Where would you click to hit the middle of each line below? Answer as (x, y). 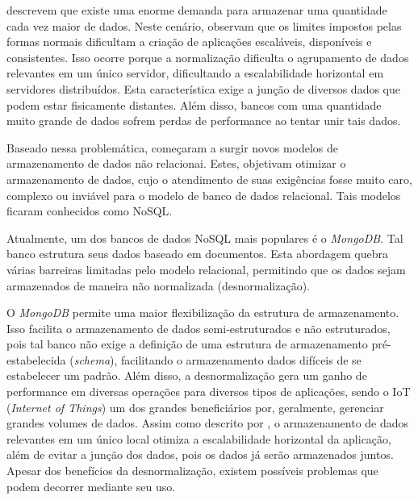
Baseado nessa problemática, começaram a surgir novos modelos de (173, 147)
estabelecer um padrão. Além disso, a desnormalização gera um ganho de (187, 375)
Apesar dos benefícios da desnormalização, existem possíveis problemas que (192, 471)
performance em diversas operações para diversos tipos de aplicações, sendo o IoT (209, 392)
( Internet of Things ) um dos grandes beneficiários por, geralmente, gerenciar (195, 407)
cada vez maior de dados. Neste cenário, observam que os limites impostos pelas (204, 25)
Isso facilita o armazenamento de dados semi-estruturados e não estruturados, (199, 328)
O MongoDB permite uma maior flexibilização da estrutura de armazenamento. (203, 312)
